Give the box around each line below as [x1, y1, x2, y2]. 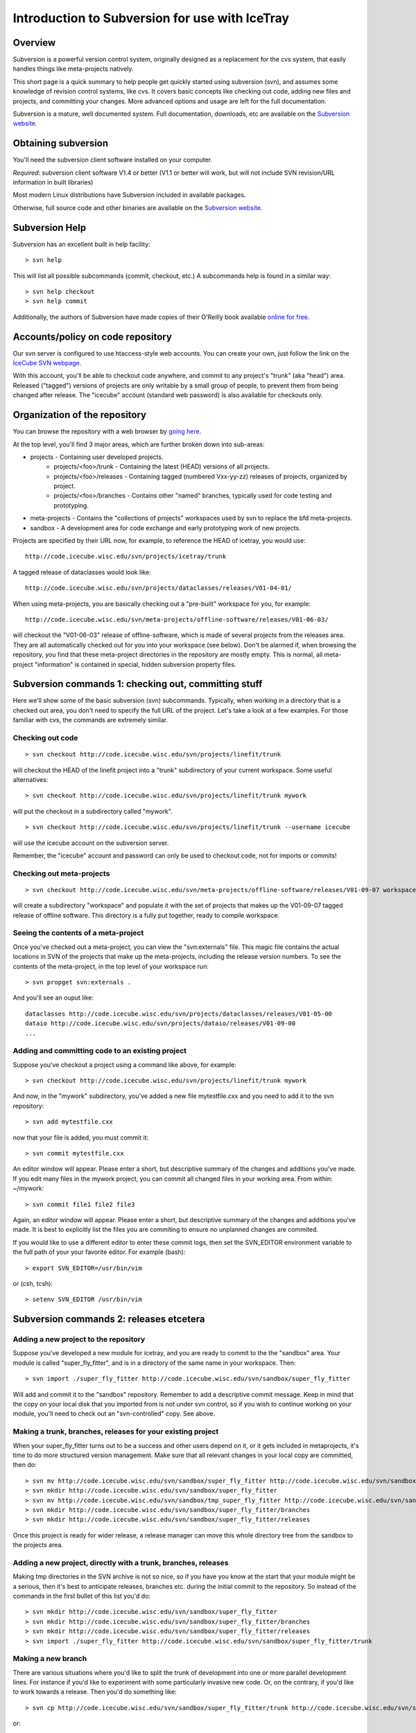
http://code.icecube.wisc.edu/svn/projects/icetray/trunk [25, 552, 227, 561]
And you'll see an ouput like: [12, 993, 94, 1002]
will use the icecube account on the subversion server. [12, 839, 169, 847]
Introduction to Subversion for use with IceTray [12, 10, 290, 26]
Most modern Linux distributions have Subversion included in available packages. [12, 191, 246, 199]
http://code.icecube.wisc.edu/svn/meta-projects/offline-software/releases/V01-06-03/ [25, 616, 329, 623]
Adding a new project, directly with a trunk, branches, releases [12, 1558, 229, 1567]
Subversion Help [12, 222, 87, 234]
